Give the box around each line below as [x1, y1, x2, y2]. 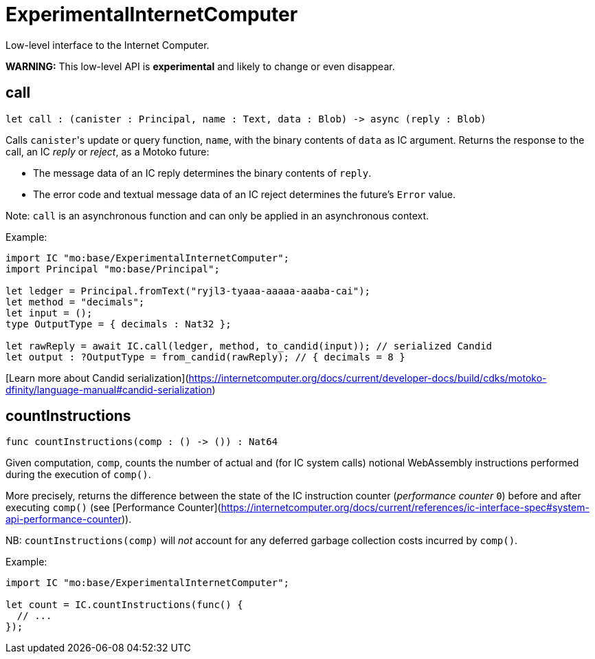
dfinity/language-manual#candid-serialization [5, 383, 212, 396]
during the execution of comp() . [5, 468, 151, 481]
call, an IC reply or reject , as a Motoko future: [5, 145, 210, 158]
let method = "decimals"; [5, 296, 145, 307]
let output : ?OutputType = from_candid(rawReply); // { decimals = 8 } [5, 351, 405, 363]
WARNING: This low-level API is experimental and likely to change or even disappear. [5, 60, 395, 72]
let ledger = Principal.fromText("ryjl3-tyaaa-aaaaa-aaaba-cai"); [5, 285, 371, 296]
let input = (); [5, 307, 93, 318]
